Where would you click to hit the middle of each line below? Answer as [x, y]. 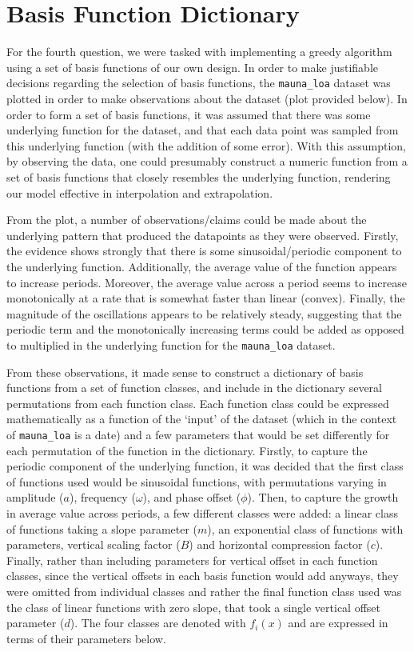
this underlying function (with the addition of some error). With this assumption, [206, 145]
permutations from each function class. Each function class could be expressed [198, 403]
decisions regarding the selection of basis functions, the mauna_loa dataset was [199, 83]
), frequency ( [102, 497]
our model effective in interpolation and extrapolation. [140, 192]
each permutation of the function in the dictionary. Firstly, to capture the [187, 450]
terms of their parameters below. [86, 638]
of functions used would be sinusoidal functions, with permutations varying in [197, 481]
